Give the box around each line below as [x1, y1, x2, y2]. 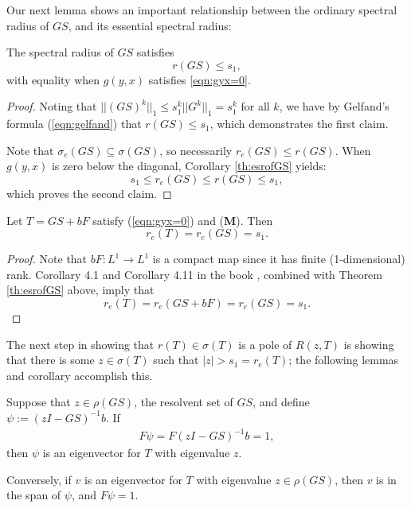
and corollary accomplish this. [6, 366, 153, 383]
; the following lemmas [288, 351, 399, 368]
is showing [343, 335, 394, 352]
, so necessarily [159, 142, 233, 158]
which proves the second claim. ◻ [6, 184, 172, 201]
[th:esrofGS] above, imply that [6, 281, 155, 298]
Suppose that [6, 394, 71, 410]
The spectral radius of [6, 44, 114, 60]
